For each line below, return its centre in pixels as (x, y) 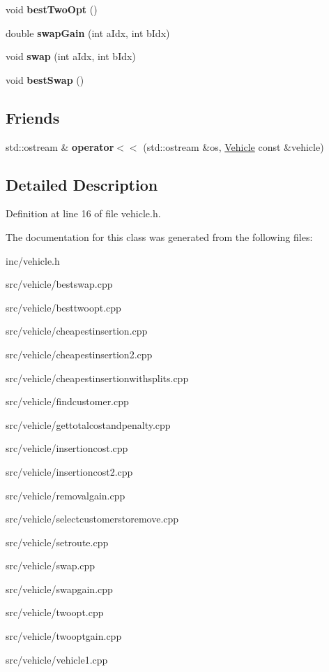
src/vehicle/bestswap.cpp (59, 284)
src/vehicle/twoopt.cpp (55, 612)
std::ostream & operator (60, 146)
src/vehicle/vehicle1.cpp (57, 659)
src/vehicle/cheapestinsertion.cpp (77, 331)
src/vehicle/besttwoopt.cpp (63, 307)
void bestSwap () (45, 79)
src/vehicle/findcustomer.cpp (67, 401)
